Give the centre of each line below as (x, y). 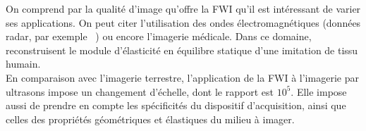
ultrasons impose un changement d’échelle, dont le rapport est (140, 91)
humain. (23, 64)
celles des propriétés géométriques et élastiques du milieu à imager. (150, 119)
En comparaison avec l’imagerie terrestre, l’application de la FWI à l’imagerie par (182, 77)
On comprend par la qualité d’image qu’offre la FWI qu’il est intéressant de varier (183, 8)
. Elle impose (319, 91)
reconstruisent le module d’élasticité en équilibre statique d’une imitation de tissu (182, 50)
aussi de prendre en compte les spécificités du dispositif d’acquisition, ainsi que (176, 105)
